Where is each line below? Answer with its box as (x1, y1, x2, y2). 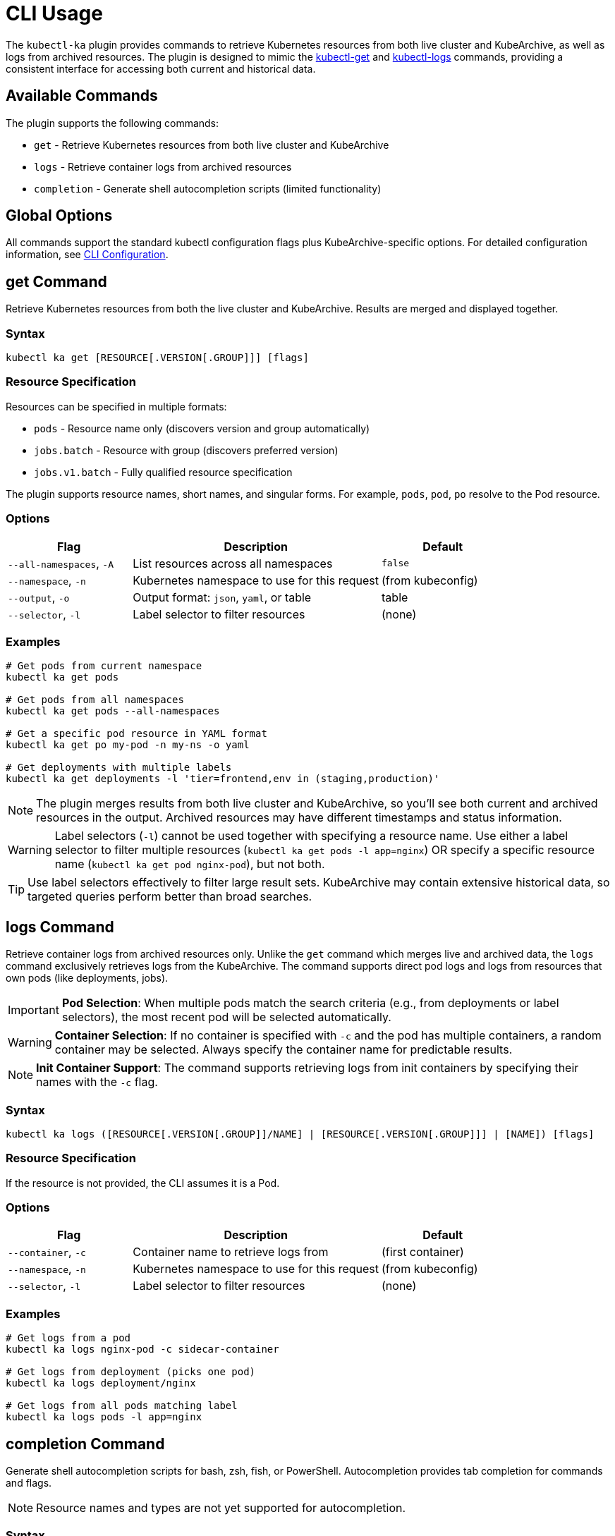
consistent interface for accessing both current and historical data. (6, 62, 316, 75)
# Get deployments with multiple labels (6, 762, 232, 774)
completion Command (6, 1434, 165, 1453)
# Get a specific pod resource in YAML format (6, 728, 267, 740)
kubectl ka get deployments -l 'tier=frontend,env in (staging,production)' (6, 773, 440, 785)
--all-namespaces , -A (8, 556, 114, 571)
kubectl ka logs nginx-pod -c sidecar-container (6, 1343, 279, 1355)
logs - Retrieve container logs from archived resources (34, 160, 292, 173)
